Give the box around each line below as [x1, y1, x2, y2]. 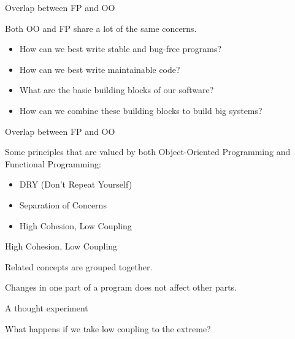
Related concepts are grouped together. [5, 260, 153, 273]
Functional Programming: [5, 157, 101, 170]
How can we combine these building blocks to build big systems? [19, 104, 262, 116]
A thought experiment [5, 301, 88, 314]
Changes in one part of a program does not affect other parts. [5, 281, 237, 294]
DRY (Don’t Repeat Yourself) [19, 178, 132, 191]
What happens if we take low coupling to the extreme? [5, 322, 211, 335]
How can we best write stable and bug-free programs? [19, 42, 222, 55]
